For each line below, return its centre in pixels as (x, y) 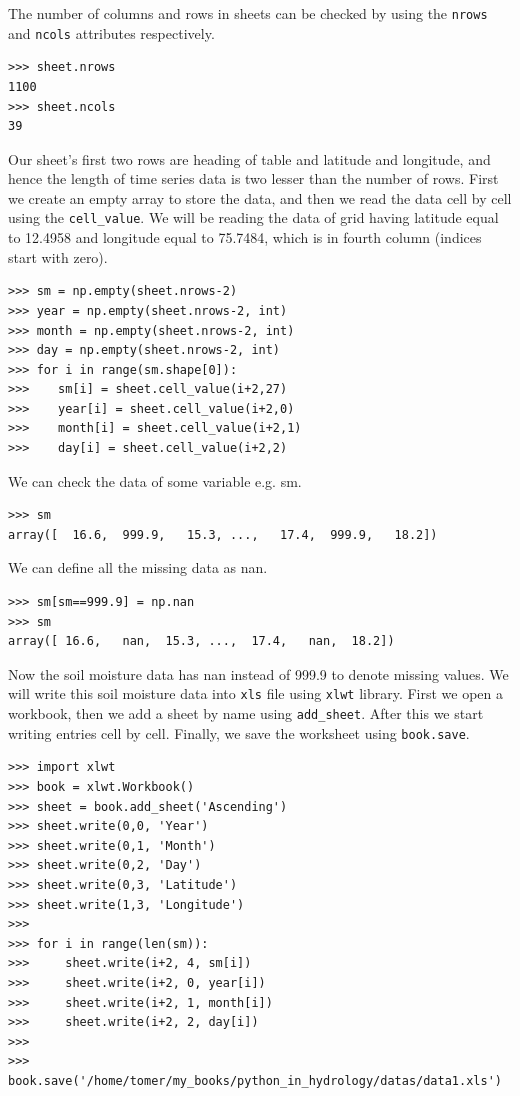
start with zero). (58, 256)
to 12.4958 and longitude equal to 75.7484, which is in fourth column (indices (245, 237)
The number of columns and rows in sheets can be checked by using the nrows (248, 13)
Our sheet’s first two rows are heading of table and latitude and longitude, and (249, 158)
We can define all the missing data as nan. (138, 567)
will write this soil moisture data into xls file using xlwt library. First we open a (256, 693)
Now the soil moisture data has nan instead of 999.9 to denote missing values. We (258, 673)
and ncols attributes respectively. (111, 32)
